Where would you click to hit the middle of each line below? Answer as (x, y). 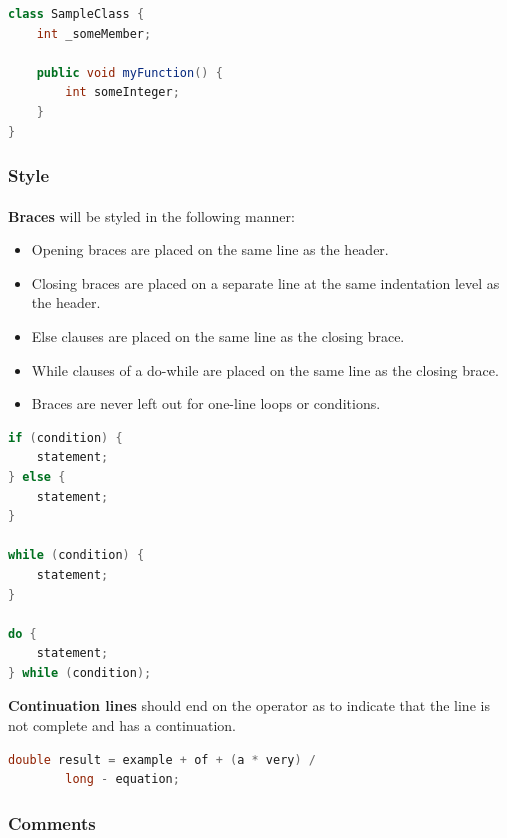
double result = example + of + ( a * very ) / (162, 759)
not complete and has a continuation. (122, 725)
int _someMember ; (94, 33)
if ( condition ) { (65, 437)
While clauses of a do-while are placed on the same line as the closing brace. (265, 369)
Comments (52, 822)
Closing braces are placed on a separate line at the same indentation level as (265, 282)
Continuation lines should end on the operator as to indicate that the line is (249, 705)
